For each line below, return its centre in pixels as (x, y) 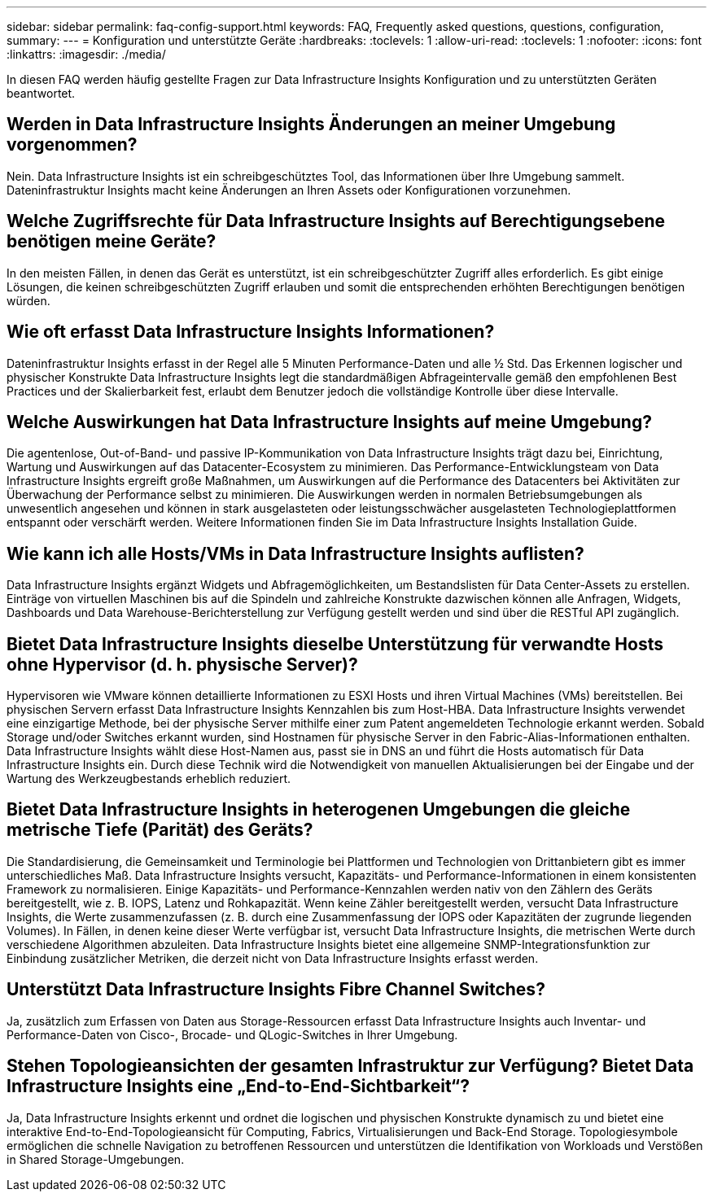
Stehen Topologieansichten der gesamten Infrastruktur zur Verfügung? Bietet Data (350, 1066)
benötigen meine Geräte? (112, 242)
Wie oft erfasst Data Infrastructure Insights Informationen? (251, 332)
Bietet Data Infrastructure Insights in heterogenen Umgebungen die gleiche (319, 810)
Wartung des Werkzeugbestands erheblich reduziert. (149, 779)
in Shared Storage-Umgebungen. (96, 1159)
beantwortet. (41, 93)
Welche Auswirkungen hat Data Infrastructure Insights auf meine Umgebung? (329, 422)
